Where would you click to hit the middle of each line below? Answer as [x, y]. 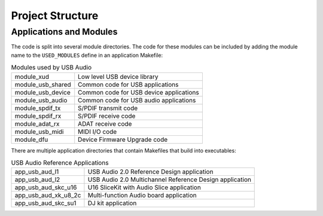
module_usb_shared [43, 84]
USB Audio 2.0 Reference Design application [150, 172]
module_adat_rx [37, 124]
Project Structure [55, 16]
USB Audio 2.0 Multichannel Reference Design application [169, 180]
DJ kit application [112, 203]
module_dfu [31, 139]
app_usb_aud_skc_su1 [45, 203]
